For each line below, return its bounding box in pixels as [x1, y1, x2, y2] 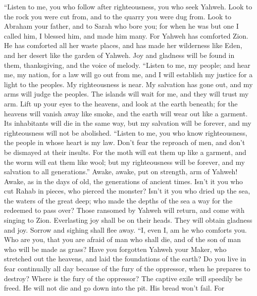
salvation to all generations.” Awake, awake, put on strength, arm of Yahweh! [4, 166, 238, 177]
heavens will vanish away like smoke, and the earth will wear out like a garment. [4, 108, 248, 118]
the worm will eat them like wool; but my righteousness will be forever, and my [4, 156, 245, 167]
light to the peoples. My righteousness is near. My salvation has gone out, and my [4, 79, 253, 89]
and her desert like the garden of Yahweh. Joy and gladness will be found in [4, 49, 235, 60]
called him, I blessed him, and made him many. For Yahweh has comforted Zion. [4, 30, 249, 41]
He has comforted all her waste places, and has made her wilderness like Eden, [4, 40, 243, 50]
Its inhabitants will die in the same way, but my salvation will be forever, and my [4, 118, 252, 128]
